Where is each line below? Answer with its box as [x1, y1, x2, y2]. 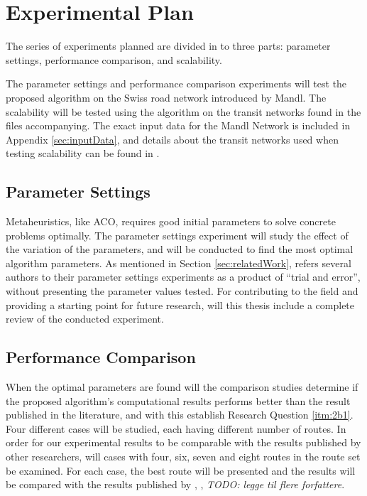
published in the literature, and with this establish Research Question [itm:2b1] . [6, 407, 354, 422]
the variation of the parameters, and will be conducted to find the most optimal [6, 242, 354, 257]
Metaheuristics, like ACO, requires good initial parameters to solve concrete [6, 214, 336, 229]
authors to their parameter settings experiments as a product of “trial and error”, [6, 269, 361, 284]
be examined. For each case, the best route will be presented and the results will [6, 463, 356, 478]
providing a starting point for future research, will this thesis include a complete [6, 297, 355, 312]
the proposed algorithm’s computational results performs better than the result [6, 393, 351, 408]
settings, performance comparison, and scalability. [6, 52, 222, 67]
